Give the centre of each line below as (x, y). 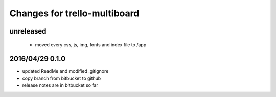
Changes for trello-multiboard (74, 13)
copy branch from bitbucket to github (62, 78)
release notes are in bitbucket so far (60, 85)
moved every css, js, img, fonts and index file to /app (91, 44)
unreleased (28, 31)
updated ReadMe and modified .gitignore (65, 71)
